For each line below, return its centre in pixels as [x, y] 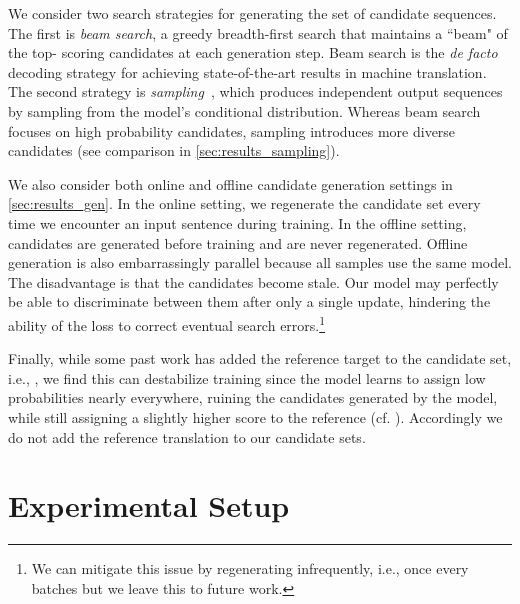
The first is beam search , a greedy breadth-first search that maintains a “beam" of [258, 32]
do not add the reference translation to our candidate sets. [187, 436]
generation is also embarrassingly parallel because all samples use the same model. [260, 262]
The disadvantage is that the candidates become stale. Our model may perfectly [253, 281]
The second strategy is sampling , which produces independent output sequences [255, 91]
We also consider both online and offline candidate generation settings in [230, 183]
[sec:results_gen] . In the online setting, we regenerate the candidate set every [244, 203]
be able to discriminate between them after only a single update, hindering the [249, 301]
